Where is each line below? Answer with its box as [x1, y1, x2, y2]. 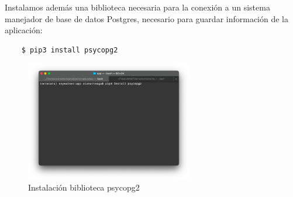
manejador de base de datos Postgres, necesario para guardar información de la [5, 12, 289, 24]
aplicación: [5, 24, 43, 36]
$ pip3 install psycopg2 [21, 45, 118, 54]
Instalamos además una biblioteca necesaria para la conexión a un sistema [5, 1, 270, 13]
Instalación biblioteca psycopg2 [28, 181, 140, 194]
